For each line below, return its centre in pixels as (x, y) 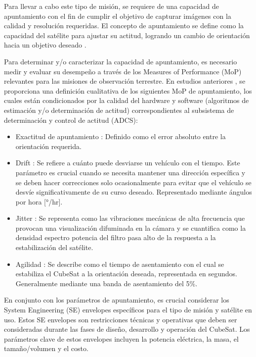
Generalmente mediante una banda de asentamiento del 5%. (107, 283)
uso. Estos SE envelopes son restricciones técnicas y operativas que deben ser (121, 319)
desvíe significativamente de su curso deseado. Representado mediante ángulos (134, 192)
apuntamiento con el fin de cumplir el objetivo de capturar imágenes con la (118, 16)
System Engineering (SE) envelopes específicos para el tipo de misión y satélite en (128, 310)
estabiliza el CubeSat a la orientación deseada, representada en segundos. (126, 274)
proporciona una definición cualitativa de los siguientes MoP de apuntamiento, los (128, 90)
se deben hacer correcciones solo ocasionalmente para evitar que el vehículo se (133, 182)
